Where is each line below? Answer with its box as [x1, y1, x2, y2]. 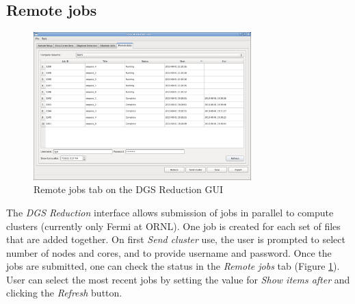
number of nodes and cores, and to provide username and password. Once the [6, 245, 332, 259]
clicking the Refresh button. [6, 286, 122, 300]
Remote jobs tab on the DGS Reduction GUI [34, 182, 223, 197]
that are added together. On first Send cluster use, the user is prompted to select [6, 232, 345, 246]
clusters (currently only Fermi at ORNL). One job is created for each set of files [6, 218, 341, 233]
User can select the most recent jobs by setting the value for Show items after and [6, 272, 350, 286]
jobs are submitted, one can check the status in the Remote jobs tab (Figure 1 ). [6, 259, 340, 273]
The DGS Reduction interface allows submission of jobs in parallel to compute [6, 205, 334, 219]
